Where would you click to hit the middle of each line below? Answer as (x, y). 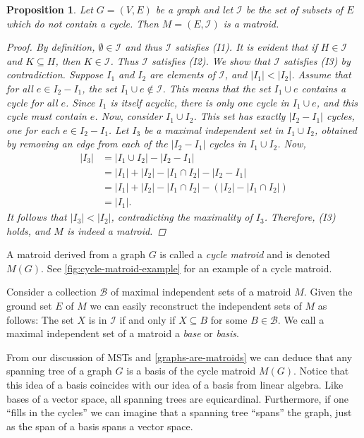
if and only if (147, 319)
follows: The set (40, 319)
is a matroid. (251, 23)
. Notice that (321, 371)
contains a (324, 88)
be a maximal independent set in (214, 129)
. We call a (301, 319)
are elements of (183, 74)
